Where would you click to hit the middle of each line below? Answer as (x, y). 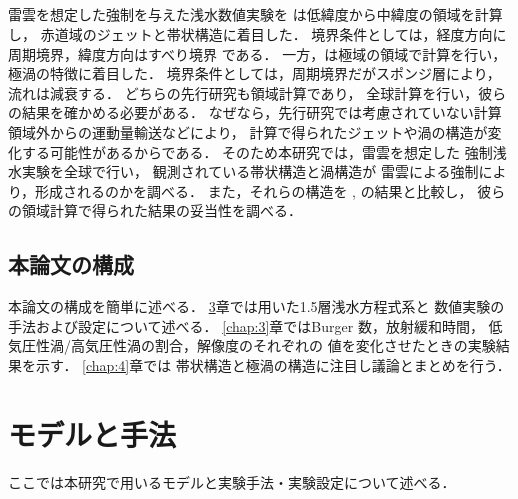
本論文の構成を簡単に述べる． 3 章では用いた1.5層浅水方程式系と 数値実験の (256, 306)
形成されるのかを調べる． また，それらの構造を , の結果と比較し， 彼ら (270, 190)
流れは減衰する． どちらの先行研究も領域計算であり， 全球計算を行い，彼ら (257, 92)
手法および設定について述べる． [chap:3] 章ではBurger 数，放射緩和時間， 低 (255, 325)
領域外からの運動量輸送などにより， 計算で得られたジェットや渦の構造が (248, 131)
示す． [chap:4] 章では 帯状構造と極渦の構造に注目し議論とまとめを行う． (273, 364)
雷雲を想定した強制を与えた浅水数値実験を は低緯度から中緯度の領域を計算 (255, 14)
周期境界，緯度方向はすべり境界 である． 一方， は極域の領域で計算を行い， (257, 53)
